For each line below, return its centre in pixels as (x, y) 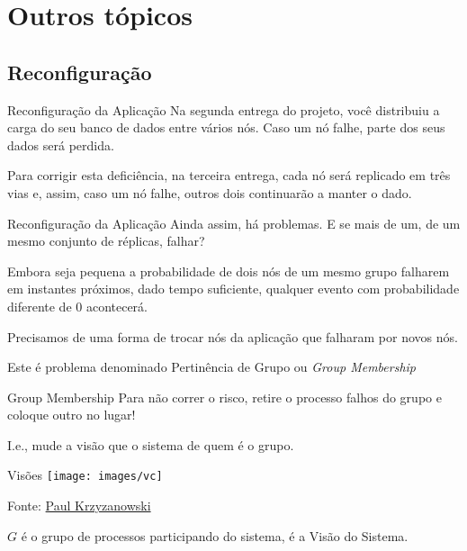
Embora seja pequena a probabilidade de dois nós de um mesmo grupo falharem (229, 271)
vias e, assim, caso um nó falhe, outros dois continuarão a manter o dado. (210, 192)
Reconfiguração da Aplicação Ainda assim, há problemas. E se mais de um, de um (234, 223)
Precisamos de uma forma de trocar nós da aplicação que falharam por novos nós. (233, 336)
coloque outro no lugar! (72, 415)
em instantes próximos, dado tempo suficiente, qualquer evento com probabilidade (233, 289)
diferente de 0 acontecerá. (78, 306)
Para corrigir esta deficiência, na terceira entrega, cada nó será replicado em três (229, 175)
